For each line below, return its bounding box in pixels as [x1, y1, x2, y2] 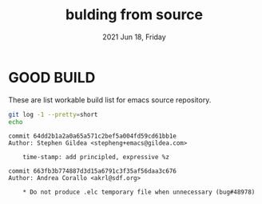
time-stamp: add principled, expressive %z [22, 154, 170, 162]
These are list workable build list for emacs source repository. [8, 94, 212, 105]
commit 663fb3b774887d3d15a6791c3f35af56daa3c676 [8, 167, 177, 175]
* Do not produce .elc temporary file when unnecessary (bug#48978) [22, 188, 256, 197]
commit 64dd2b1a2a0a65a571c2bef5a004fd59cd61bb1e [8, 132, 177, 141]
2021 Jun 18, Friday [102, 32, 166, 42]
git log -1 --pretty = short [8, 110, 98, 118]
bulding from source [65, 6, 204, 24]
